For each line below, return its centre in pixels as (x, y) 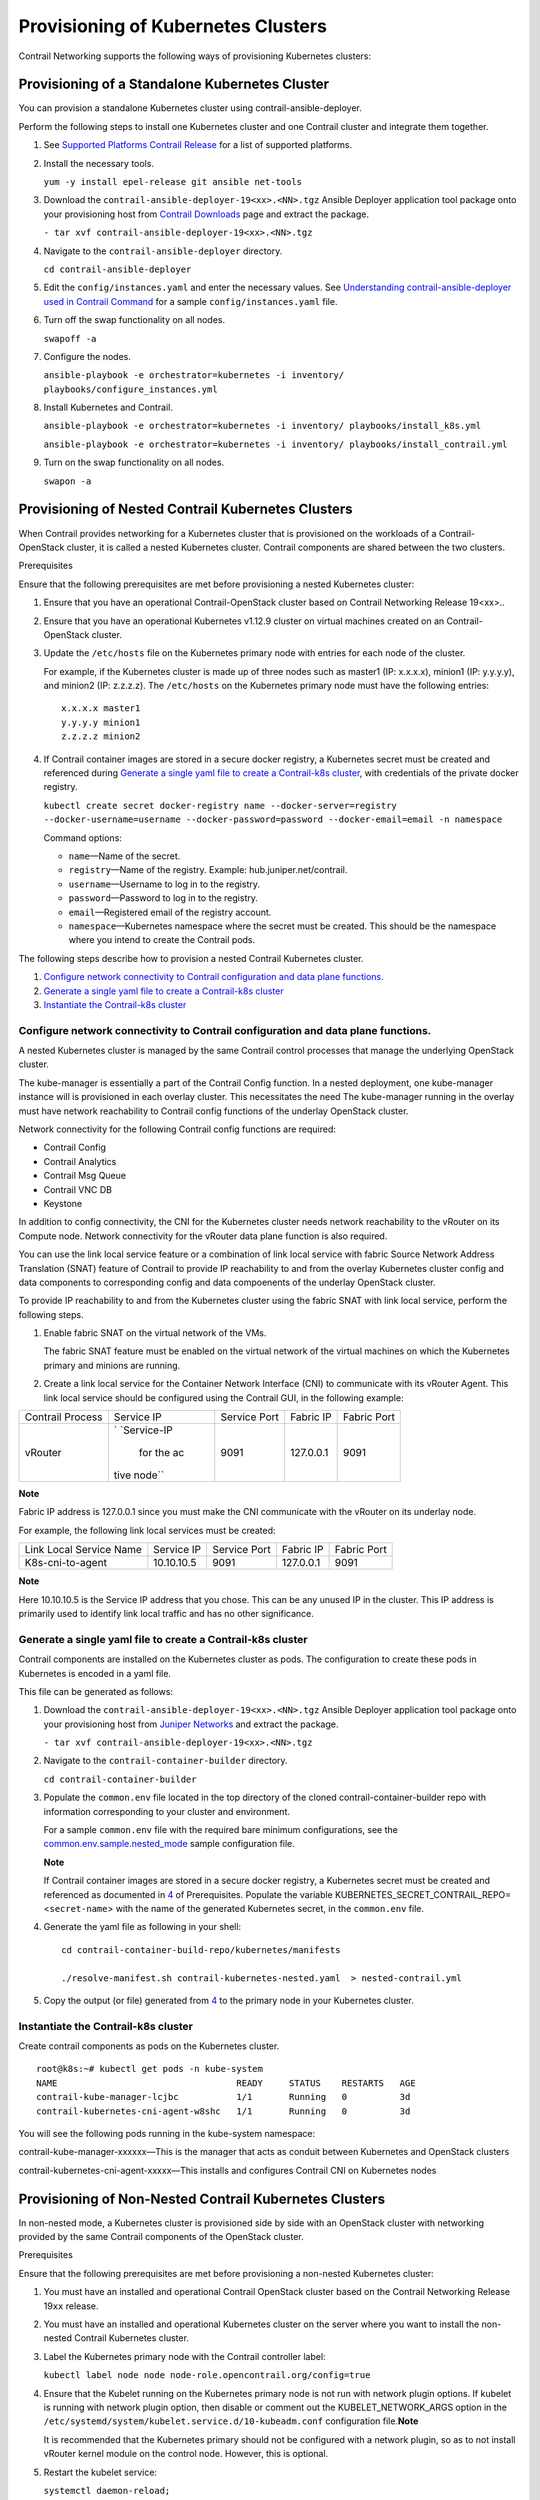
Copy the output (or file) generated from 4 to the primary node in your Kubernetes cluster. (228, 2000)
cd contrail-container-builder (120, 1779)
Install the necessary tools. (99, 163)
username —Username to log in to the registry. (164, 884)
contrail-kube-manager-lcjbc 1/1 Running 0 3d (223, 2097)
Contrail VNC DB (77, 1189)
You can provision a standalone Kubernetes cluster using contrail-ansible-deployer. (190, 108)
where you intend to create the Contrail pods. (162, 940)
